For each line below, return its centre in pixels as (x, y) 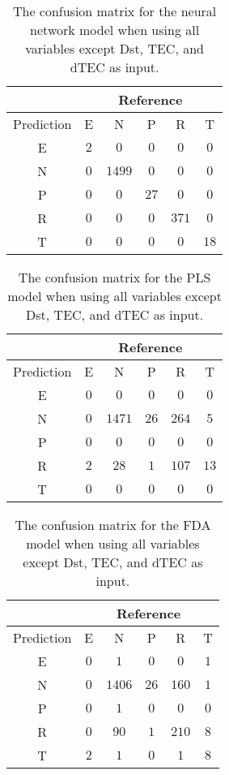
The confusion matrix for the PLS (114, 277)
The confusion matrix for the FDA (113, 525)
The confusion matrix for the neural (114, 11)
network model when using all (115, 30)
